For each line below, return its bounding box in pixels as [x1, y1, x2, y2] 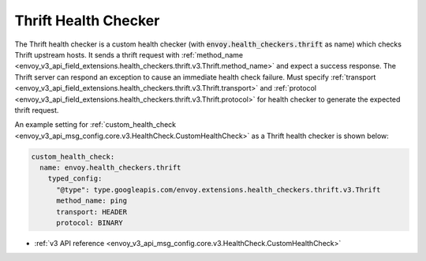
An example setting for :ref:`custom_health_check [14, 120, 177, 129]
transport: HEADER [56, 207, 128, 216]
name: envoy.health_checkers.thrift [39, 163, 181, 173]
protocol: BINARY [56, 218, 124, 227]
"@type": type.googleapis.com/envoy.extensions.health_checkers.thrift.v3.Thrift [56, 185, 381, 194]
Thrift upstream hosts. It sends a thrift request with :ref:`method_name [14, 50, 244, 59]
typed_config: [47, 174, 103, 183]
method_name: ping [56, 196, 128, 205]
